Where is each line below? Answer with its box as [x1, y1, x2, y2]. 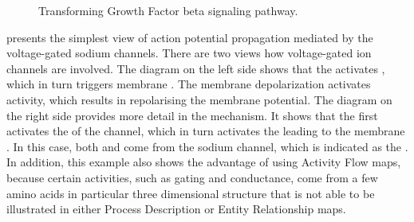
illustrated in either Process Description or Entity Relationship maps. [6, 201, 346, 217]
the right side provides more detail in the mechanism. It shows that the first [6, 107, 378, 123]
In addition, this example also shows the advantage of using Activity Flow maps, [6, 154, 401, 170]
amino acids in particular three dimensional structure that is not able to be [6, 185, 375, 201]
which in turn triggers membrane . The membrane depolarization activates [6, 76, 371, 92]
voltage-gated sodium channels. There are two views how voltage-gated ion [6, 45, 372, 61]
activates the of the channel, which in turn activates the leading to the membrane [6, 123, 405, 139]
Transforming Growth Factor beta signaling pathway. [38, 2, 298, 18]
